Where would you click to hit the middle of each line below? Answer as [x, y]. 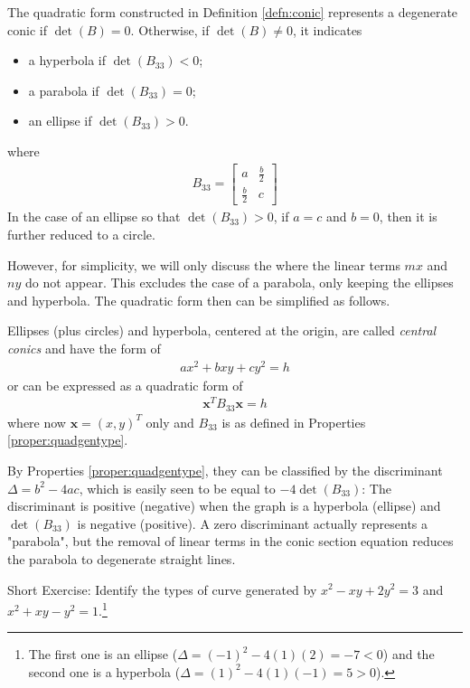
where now [37, 422]
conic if [27, 29]
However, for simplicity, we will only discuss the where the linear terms [204, 264]
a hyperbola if [67, 60]
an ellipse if [60, 121]
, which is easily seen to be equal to [177, 488]
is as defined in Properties [294, 422]
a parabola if [64, 90]
